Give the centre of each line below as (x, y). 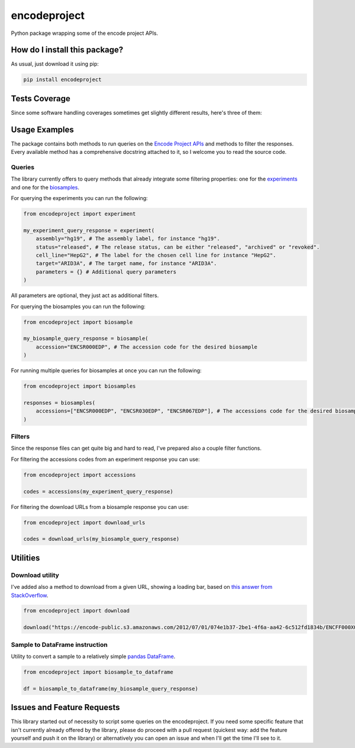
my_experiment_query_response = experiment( (89, 230)
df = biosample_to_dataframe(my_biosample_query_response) (111, 689)
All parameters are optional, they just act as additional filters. (85, 295)
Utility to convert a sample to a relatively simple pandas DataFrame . (93, 656)
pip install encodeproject (62, 80)
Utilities (25, 558)
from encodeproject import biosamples (80, 386)
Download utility (35, 575)
